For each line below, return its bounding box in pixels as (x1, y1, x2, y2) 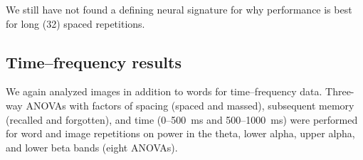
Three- (325, 84, 354, 99)
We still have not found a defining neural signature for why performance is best (6, 2, 352, 16)
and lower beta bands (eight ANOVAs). (6, 139, 178, 154)
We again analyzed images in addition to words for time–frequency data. (6, 84, 322, 99)
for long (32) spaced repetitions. (6, 16, 145, 31)
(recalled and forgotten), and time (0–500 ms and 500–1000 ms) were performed (6, 112, 358, 127)
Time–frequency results (6, 50, 181, 73)
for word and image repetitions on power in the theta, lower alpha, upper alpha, (6, 126, 355, 141)
